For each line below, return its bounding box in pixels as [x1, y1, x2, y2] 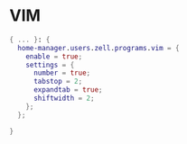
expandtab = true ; [33, 85, 103, 94]
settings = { [25, 60, 75, 69]
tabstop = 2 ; [33, 77, 83, 86]
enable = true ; [25, 51, 83, 61]
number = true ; [33, 68, 91, 77]
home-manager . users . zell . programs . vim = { [17, 43, 180, 52]
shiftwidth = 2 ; [33, 94, 95, 103]
